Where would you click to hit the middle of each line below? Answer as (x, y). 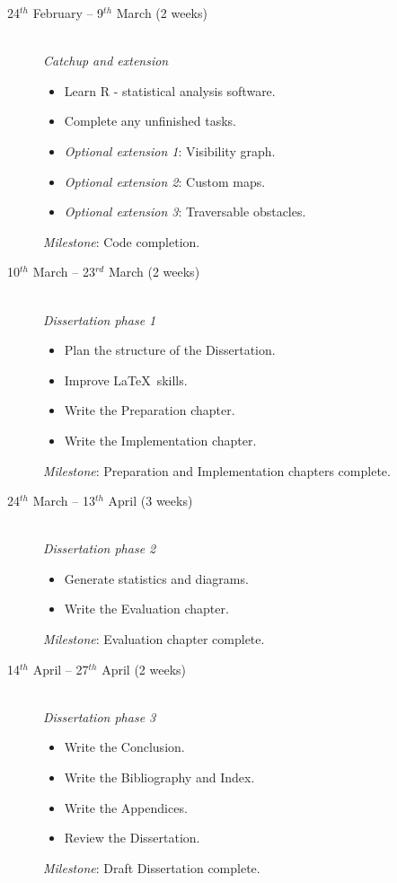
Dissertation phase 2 (100, 548)
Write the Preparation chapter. (150, 410)
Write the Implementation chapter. (160, 440)
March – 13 (64, 501)
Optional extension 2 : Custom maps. (165, 181)
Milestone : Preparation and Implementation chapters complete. (217, 470)
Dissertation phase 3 (100, 716)
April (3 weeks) (150, 501)
